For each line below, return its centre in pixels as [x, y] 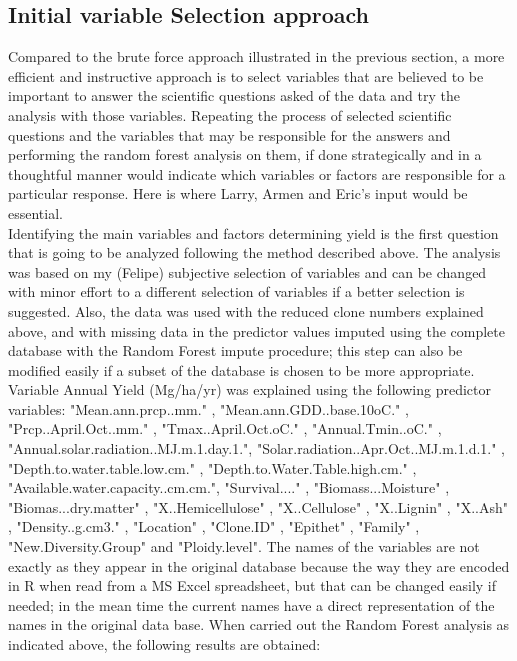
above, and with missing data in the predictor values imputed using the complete [256, 330]
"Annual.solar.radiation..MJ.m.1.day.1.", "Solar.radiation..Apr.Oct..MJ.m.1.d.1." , [256, 448]
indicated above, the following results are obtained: [164, 644]
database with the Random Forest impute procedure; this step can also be [235, 350]
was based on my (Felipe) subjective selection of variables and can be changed [247, 271]
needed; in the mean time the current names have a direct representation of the [251, 604]
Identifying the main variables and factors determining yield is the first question [253, 232]
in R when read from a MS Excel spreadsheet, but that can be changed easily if [252, 585]
